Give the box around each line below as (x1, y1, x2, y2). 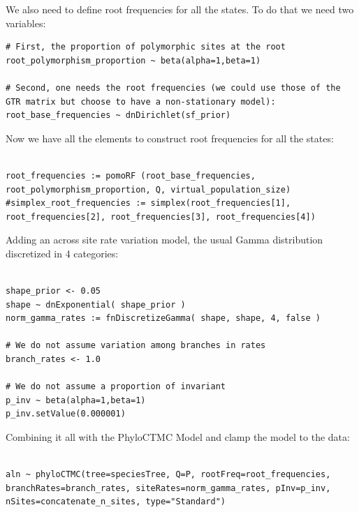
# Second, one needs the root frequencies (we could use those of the (6, 82, 341, 93)
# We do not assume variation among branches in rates (6, 340, 266, 351)
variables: (6, 15, 46, 30)
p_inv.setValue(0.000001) (6, 409, 126, 419)
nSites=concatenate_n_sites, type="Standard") (6, 497, 226, 507)
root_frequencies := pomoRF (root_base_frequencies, (6, 170, 256, 181)
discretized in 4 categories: (6, 246, 119, 260)
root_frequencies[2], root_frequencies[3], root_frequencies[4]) (6, 211, 316, 222)
